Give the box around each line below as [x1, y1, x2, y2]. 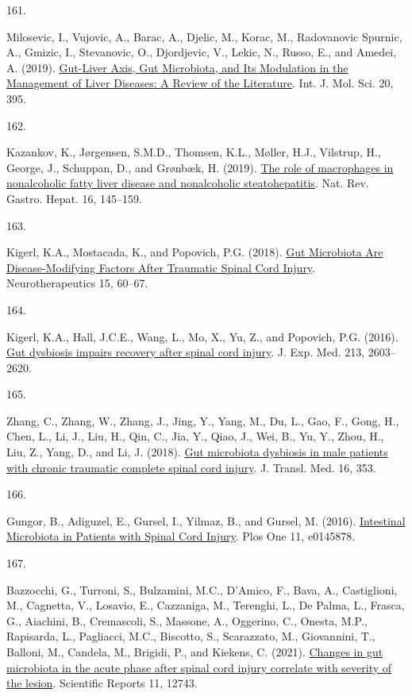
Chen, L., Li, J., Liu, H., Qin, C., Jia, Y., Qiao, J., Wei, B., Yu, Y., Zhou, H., [6, 428, 384, 444]
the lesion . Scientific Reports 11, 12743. [6, 675, 198, 691]
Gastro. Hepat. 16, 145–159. [6, 190, 142, 206]
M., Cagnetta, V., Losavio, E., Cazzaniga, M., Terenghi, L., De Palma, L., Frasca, [6, 597, 405, 613]
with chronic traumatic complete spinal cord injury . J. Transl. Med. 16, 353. [6, 459, 376, 475]
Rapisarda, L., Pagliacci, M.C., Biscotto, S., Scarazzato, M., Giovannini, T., [6, 628, 375, 644]
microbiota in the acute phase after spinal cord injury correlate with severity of [6, 659, 392, 675]
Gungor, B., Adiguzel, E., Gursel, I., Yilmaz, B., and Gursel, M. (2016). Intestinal [6, 512, 406, 529]
